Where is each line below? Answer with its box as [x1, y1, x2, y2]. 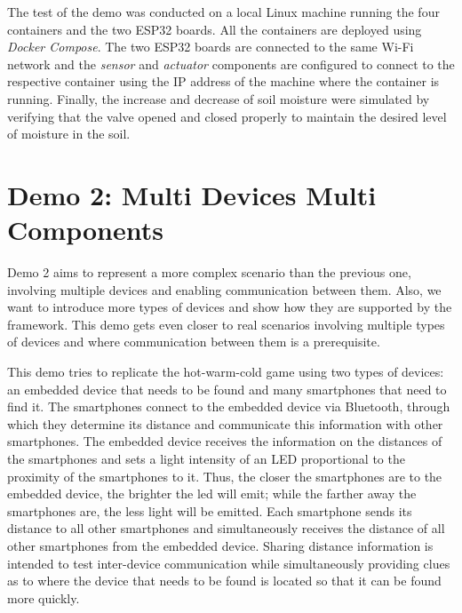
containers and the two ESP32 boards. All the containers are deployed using [7, 20, 422, 38]
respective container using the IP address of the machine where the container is [7, 72, 440, 91]
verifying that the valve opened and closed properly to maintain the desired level [7, 107, 447, 125]
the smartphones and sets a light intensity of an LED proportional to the [7, 450, 405, 467]
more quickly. [7, 588, 80, 607]
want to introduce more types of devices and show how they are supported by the [7, 298, 452, 316]
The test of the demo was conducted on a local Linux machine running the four [7, 3, 440, 20]
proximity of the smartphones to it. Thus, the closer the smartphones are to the [7, 466, 442, 485]
